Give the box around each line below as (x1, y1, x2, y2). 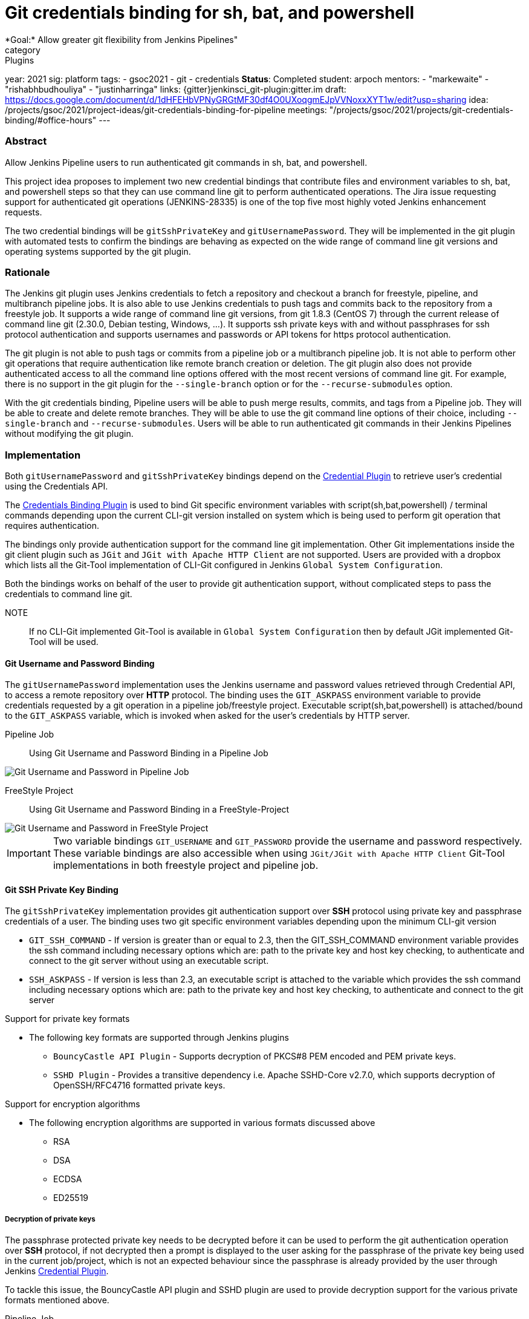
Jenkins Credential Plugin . (5, 1266, 109, 1277)
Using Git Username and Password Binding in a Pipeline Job (29, 748, 268, 759)
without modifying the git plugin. (5, 428, 134, 439)
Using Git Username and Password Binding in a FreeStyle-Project (29, 804, 290, 815)
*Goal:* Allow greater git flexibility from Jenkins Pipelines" (5, 34, 238, 45)
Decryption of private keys (5, 1214, 96, 1223)
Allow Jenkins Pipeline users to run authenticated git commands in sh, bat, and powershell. (5, 157, 368, 168)
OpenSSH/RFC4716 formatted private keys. (53, 1080, 226, 1091)
